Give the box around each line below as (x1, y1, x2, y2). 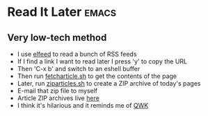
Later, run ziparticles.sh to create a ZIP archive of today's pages (17, 79, 201, 87)
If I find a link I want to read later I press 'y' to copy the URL (17, 57, 188, 66)
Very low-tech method (7, 32, 107, 43)
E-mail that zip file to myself (17, 87, 98, 95)
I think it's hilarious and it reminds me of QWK (17, 101, 149, 109)
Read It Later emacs (7, 4, 117, 20)
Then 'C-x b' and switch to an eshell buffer (17, 65, 141, 72)
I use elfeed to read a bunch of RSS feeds (17, 50, 137, 58)
